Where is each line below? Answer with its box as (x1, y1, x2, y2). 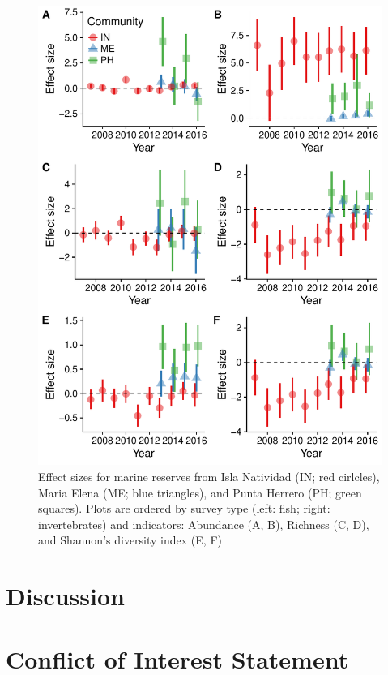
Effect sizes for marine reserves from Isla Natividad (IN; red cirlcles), (38, 467, 380, 484)
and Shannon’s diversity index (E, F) (38, 531, 222, 548)
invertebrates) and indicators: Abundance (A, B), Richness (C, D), (38, 515, 369, 532)
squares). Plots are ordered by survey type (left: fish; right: (38, 500, 330, 517)
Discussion (6, 579, 125, 613)
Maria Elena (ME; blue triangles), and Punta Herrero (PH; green (38, 484, 362, 501)
